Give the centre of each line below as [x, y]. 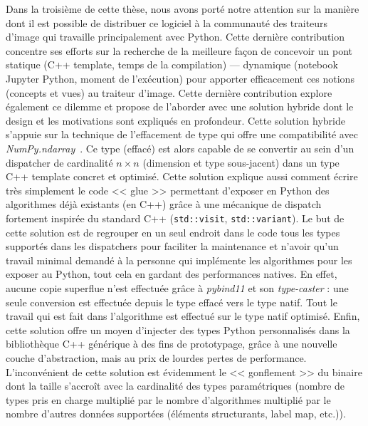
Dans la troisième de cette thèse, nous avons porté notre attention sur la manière [183, 9]
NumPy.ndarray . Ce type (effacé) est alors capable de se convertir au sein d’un [180, 148]
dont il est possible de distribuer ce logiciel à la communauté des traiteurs [167, 22]
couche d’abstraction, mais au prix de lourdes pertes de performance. [156, 357]
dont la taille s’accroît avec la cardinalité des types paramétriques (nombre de [175, 386]
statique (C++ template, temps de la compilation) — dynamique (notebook [172, 64]
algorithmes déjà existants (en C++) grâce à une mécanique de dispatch [164, 204]
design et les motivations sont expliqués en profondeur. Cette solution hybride [175, 120]
